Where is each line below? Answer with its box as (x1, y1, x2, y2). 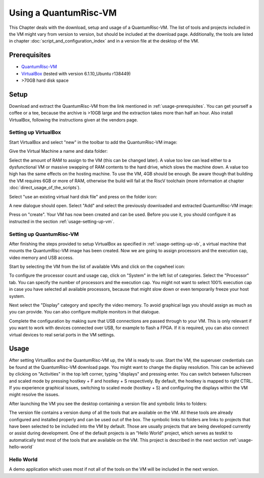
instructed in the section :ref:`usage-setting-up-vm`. (9, 218, 115, 224)
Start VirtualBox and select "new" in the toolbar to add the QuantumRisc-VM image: (9, 139, 177, 145)
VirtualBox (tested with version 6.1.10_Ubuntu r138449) (21, 71, 131, 76)
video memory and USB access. (9, 255, 74, 261)
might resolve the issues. (9, 392, 60, 398)
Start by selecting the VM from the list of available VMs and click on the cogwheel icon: (9, 263, 185, 269)
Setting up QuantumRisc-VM (9, 231, 79, 238)
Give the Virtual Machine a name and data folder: (9, 148, 108, 154)
